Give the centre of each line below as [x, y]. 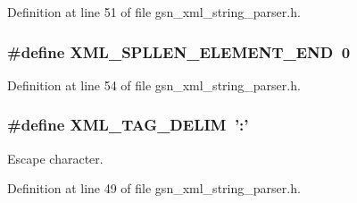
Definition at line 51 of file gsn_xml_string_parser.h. [154, 12]
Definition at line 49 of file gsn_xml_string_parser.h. [154, 188]
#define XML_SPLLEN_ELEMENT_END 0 [179, 51]
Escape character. [55, 158]
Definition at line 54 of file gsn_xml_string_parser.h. [154, 85]
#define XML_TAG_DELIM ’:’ [128, 125]
